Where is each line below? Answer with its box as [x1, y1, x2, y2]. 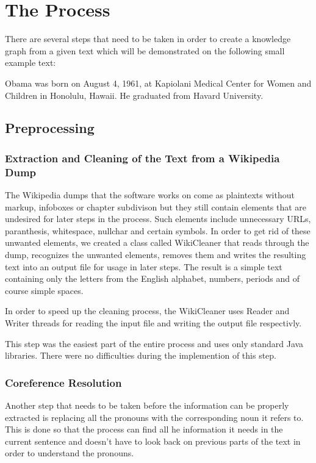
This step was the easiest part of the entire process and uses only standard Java [5, 337, 304, 350]
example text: [5, 56, 56, 69]
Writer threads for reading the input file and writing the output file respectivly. [5, 316, 302, 329]
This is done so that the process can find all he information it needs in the [5, 423, 283, 436]
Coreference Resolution [5, 375, 122, 390]
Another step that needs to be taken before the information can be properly [5, 398, 289, 411]
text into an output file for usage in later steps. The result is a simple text [5, 260, 282, 273]
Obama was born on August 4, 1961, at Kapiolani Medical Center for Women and [5, 76, 312, 89]
